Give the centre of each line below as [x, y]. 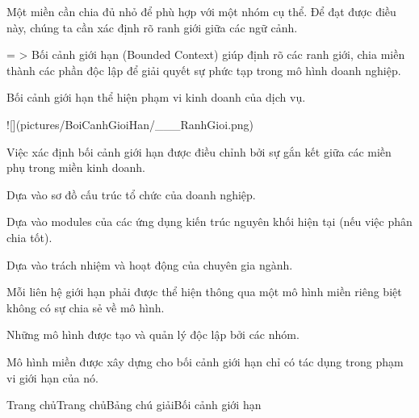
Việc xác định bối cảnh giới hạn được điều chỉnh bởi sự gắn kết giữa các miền [199, 151]
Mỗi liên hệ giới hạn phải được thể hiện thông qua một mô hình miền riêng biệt [204, 292]
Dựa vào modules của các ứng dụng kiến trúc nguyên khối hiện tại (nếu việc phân [209, 222]
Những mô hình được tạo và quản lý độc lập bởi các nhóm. [153, 334]
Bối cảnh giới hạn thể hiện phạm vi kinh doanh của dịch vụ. [156, 97]
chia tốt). [29, 237]
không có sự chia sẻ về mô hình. [86, 307]
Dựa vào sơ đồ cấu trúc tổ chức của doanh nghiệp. [131, 194]
